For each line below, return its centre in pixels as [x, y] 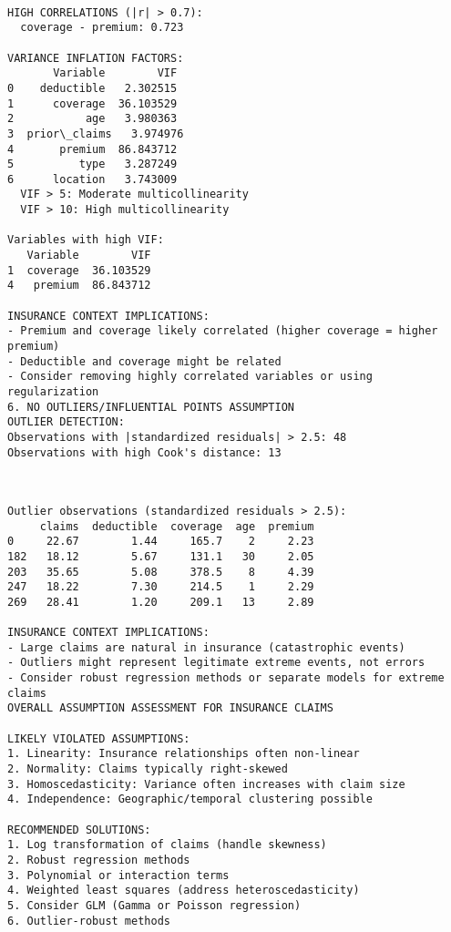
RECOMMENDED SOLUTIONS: [79, 830]
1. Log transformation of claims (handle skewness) [167, 845]
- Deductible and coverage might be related [144, 361]
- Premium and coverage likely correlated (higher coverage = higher [223, 331]
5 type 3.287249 [92, 164]
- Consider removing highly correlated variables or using [190, 377]
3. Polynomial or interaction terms [118, 875]
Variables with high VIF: [86, 240]
